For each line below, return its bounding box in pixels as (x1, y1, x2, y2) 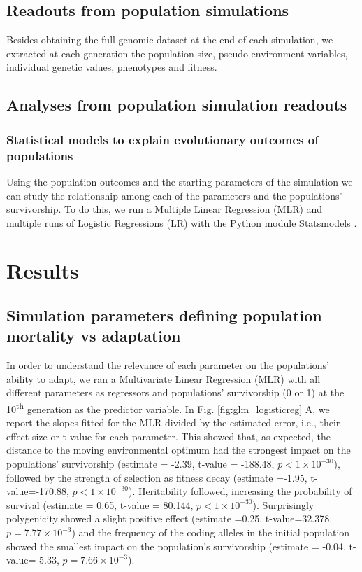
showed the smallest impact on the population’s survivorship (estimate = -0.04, (6, 538, 346, 553)
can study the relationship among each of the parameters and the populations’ (6, 188, 342, 202)
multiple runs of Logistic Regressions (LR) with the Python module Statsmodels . (6, 215, 357, 230)
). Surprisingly (252, 497, 314, 512)
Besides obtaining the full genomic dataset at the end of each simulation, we (6, 32, 333, 47)
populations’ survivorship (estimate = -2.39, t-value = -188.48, (6, 456, 275, 471)
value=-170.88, (6, 484, 69, 498)
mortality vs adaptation (6, 325, 181, 347)
